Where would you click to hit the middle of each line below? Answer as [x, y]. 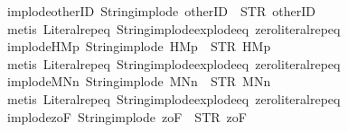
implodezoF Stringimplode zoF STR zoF [127, 116]
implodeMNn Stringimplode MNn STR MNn [139, 81]
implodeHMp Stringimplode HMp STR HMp [139, 46]
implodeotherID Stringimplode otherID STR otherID [161, 11]
